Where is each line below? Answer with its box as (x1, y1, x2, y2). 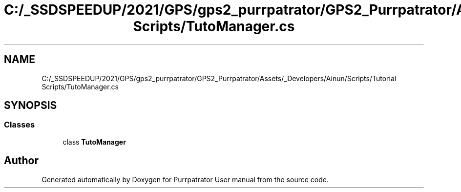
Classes (4, 120, 35, 130)
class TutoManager (63, 137, 126, 146)
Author (4, 154, 39, 167)
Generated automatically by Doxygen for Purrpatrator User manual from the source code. (42, 175, 329, 184)
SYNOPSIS (4, 99, 57, 112)
